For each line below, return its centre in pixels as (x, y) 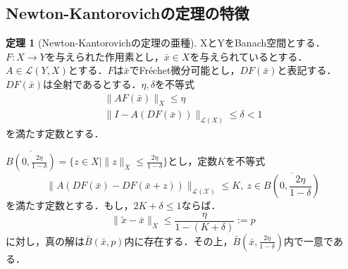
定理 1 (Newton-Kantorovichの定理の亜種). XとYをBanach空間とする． (166, 43)
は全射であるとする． (92, 83)
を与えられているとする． (249, 56)
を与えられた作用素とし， (105, 56)
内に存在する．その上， (179, 240)
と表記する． (307, 70)
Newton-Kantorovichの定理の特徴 (128, 13)
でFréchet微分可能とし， (185, 70)
